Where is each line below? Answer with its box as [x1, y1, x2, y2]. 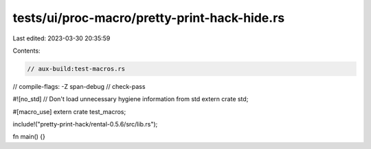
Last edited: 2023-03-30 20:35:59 [12, 34, 111, 42]
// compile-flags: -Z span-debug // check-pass [12, 82, 146, 90]
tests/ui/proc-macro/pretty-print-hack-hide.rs [12, 10, 285, 25]
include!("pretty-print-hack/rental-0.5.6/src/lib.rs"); [12, 120, 158, 128]
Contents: [12, 46, 41, 55]
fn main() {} [12, 133, 46, 141]
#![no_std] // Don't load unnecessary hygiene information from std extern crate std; [12, 95, 249, 103]
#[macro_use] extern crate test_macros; [12, 107, 126, 116]
